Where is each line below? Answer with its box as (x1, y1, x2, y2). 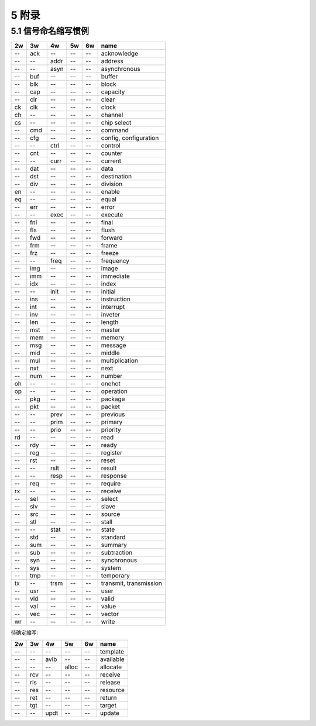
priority (101, 426, 121, 434)
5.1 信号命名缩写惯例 (11, 26, 89, 36)
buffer (101, 73, 118, 81)
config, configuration (101, 134, 159, 142)
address (101, 57, 124, 66)
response (101, 472, 127, 480)
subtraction (101, 549, 133, 557)
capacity (101, 88, 125, 96)
